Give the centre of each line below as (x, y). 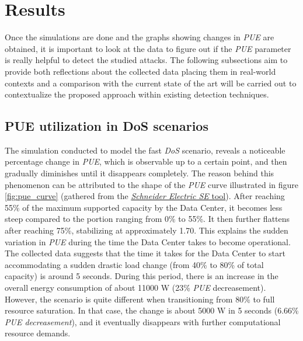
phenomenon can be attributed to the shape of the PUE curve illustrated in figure (152, 184)
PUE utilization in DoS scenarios (107, 126)
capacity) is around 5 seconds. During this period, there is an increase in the (142, 276)
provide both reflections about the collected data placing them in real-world (140, 71)
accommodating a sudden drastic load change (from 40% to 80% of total (134, 264)
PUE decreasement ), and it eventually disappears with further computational (143, 321)
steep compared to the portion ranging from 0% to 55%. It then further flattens (147, 219)
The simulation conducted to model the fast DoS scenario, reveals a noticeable (145, 150)
